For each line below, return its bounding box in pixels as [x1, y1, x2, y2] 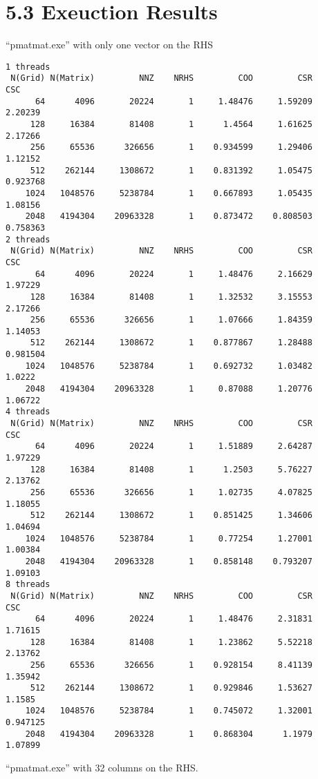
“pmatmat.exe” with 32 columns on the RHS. [6, 760, 198, 775]
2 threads [6, 234, 50, 244]
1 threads [6, 61, 50, 72]
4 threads [6, 407, 50, 417]
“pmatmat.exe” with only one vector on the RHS [6, 37, 214, 52]
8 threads [6, 579, 50, 590]
